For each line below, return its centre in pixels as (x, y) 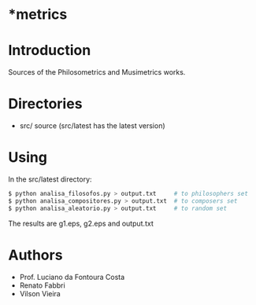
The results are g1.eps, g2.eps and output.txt (81, 223)
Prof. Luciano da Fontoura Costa (72, 277)
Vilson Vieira (40, 293)
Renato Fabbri (42, 285)
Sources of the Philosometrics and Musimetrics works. (97, 72)
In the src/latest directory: (50, 179)
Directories (45, 104)
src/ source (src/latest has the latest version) (92, 126)
